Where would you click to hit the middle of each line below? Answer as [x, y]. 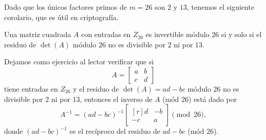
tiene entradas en [31, 88]
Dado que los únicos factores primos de [65, 7]
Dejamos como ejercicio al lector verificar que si [79, 62]
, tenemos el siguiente [221, 7]
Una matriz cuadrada [38, 34]
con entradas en [106, 34]
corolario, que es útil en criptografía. [61, 17]
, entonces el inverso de [116, 99]
